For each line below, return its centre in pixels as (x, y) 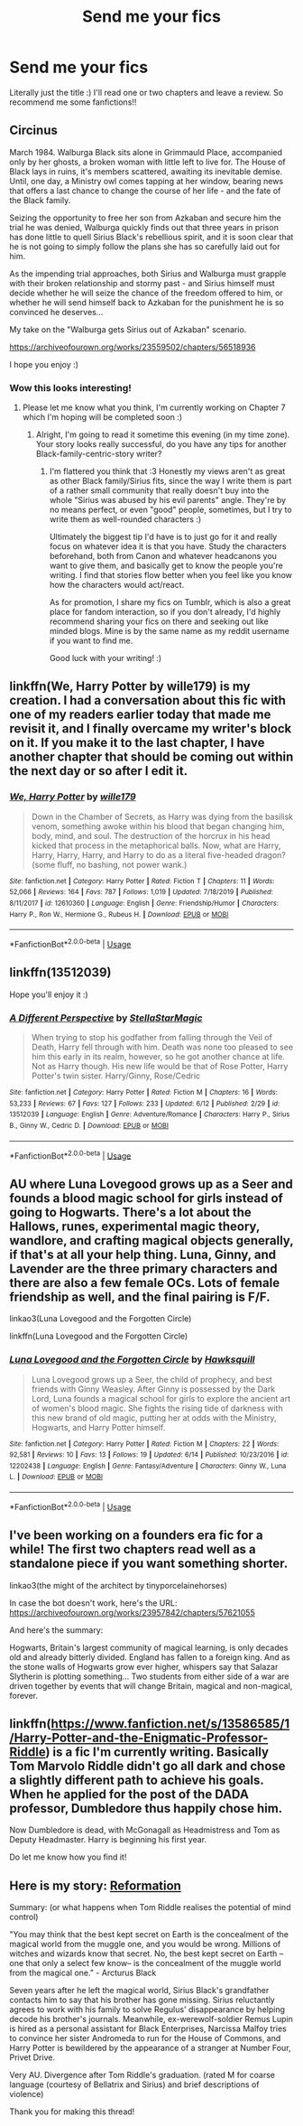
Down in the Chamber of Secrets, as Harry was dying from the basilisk (162, 816)
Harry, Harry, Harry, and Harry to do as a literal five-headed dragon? (158, 854)
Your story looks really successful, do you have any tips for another (161, 444)
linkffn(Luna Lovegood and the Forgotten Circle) (99, 1336)
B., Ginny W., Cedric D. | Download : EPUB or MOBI (89, 1126)
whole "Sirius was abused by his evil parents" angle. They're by (168, 500)
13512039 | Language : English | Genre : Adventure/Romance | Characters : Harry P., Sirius (150, 1114)
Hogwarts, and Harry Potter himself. (98, 1427)
